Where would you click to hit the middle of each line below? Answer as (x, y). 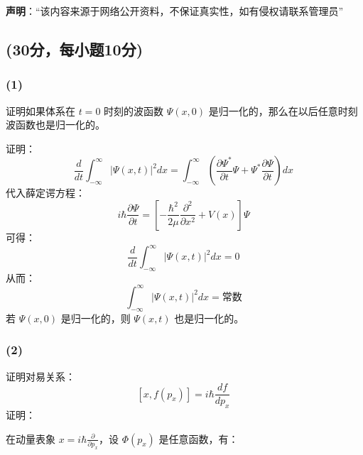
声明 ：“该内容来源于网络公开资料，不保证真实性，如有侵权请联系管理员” (175, 11)
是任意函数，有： (199, 438)
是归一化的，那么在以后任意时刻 (283, 110)
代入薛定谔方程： (45, 193)
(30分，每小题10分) (75, 49)
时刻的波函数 (134, 110)
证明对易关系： (40, 376)
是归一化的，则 (96, 318)
